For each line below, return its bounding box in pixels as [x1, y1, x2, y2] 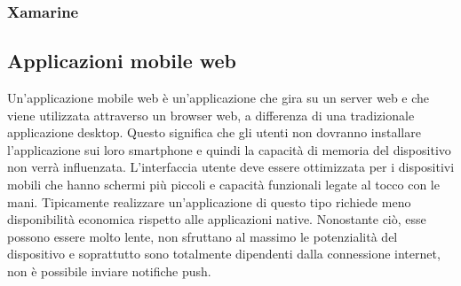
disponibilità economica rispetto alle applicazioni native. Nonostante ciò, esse [7, 210, 426, 228]
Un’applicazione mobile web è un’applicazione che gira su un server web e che [7, 89, 430, 107]
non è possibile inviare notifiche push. [7, 261, 211, 280]
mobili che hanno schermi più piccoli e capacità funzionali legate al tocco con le [7, 175, 440, 194]
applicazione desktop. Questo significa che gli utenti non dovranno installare [7, 123, 421, 142]
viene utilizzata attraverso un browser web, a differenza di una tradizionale [7, 105, 415, 124]
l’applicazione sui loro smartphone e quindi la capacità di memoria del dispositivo [7, 140, 451, 158]
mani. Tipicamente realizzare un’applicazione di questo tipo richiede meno [7, 192, 411, 211]
